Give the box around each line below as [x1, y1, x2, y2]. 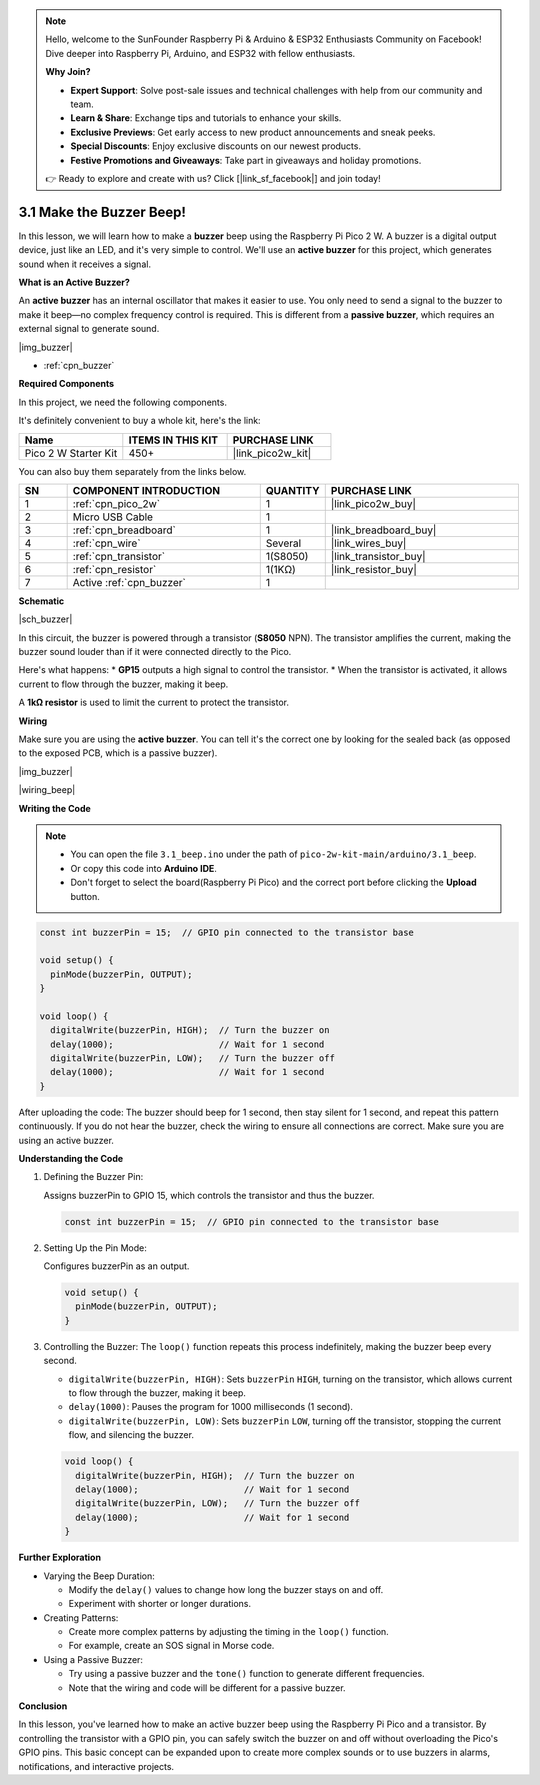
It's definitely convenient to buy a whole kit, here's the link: [18, 415, 261, 427]
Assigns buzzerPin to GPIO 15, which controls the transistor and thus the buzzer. [43, 1189, 375, 1201]
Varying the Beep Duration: [43, 1570, 155, 1582]
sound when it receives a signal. [18, 258, 152, 270]
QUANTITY [265, 483, 320, 497]
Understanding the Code [18, 1152, 124, 1164]
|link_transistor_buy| [330, 549, 426, 563]
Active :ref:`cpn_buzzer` [72, 575, 187, 589]
